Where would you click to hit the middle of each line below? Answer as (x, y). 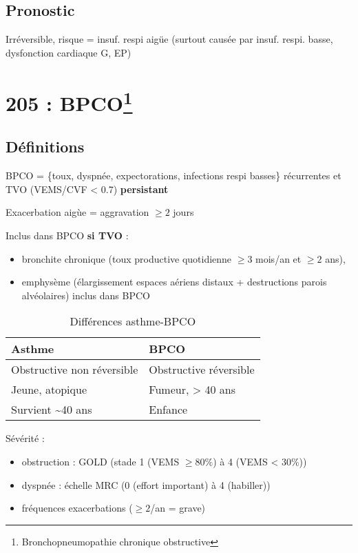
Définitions (45, 147)
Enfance (168, 410)
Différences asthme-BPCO (133, 321)
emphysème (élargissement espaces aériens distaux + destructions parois (174, 282)
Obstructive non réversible (75, 370)
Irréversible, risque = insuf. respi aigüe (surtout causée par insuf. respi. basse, (169, 39)
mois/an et (278, 258)
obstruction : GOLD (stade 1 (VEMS (101, 462)
